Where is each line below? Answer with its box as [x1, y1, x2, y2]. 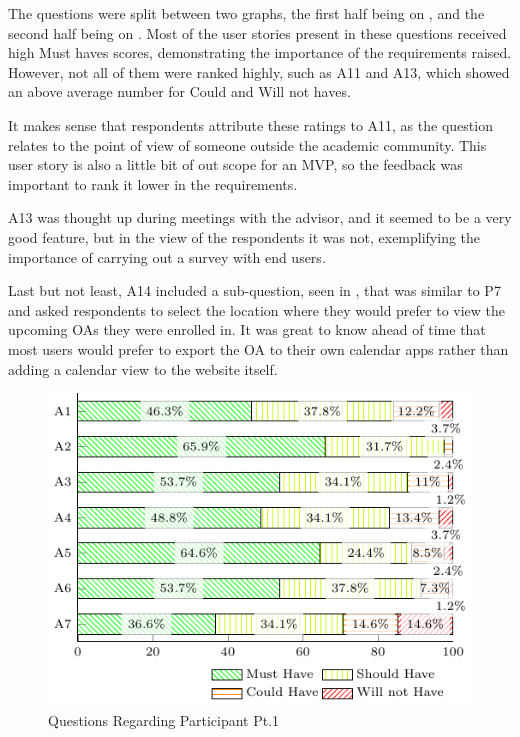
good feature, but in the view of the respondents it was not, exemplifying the [8, 226, 481, 247]
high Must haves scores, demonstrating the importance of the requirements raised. [8, 42, 512, 63]
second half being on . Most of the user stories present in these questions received [8, 22, 507, 43]
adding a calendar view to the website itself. [8, 358, 278, 379]
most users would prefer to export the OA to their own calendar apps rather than [8, 338, 509, 359]
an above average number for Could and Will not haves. [8, 81, 351, 102]
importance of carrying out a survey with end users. [8, 246, 326, 267]
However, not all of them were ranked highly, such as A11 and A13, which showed [8, 61, 510, 82]
